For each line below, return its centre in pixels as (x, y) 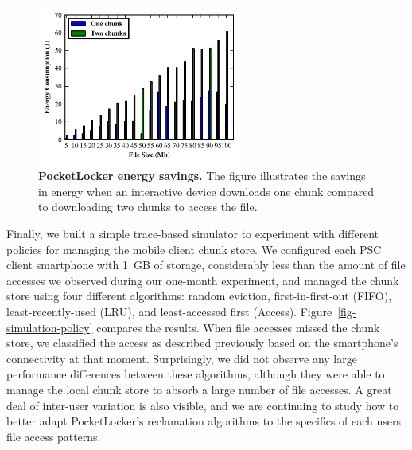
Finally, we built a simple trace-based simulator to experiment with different (193, 233)
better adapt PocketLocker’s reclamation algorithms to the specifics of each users (204, 421)
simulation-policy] (50, 327)
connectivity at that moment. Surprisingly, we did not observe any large (182, 358)
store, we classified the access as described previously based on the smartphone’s (202, 343)
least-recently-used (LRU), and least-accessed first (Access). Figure (169, 311)
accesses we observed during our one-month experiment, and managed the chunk (203, 280)
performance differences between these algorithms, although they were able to (196, 374)
